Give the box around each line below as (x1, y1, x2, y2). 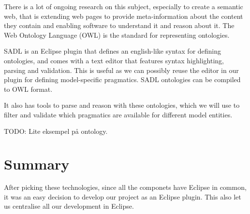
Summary (4, 154, 70, 174)
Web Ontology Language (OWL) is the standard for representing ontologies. (4, 29, 230, 40)
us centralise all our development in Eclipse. (4, 201, 134, 211)
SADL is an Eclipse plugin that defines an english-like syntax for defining (4, 46, 221, 56)
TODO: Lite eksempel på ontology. (4, 126, 108, 136)
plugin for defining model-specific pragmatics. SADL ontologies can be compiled (4, 74, 241, 85)
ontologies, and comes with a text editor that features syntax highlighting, (4, 55, 224, 65)
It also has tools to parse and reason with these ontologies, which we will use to (4, 100, 240, 110)
